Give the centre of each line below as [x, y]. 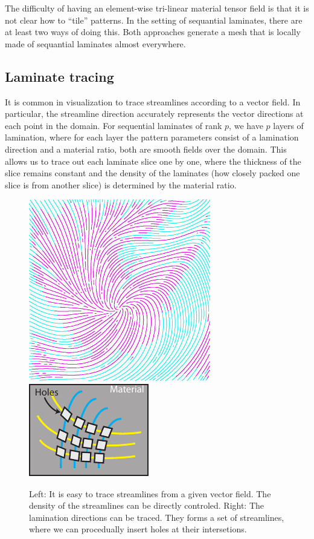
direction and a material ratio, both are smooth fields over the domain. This [146, 149]
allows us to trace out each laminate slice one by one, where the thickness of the [153, 161]
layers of [288, 125]
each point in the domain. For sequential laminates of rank [114, 125]
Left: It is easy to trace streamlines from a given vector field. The [150, 493]
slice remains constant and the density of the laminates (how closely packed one [152, 173]
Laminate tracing [59, 76]
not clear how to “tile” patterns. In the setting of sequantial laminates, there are [154, 20]
